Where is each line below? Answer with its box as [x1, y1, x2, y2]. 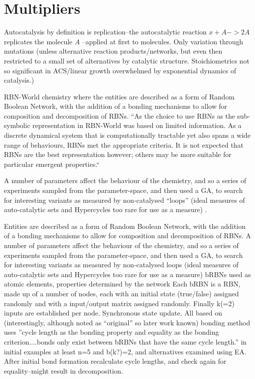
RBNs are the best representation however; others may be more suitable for [4, 149, 231, 159]
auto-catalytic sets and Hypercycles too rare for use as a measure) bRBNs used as [4, 269, 251, 279]
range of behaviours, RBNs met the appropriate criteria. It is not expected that [4, 139, 244, 150]
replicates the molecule [4, 36, 73, 46]
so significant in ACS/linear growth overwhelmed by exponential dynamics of [4, 65, 236, 75]
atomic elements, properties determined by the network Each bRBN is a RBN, [4, 279, 241, 289]
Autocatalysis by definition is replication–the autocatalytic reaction [4, 27, 207, 37]
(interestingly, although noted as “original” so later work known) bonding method [4, 317, 250, 327]
